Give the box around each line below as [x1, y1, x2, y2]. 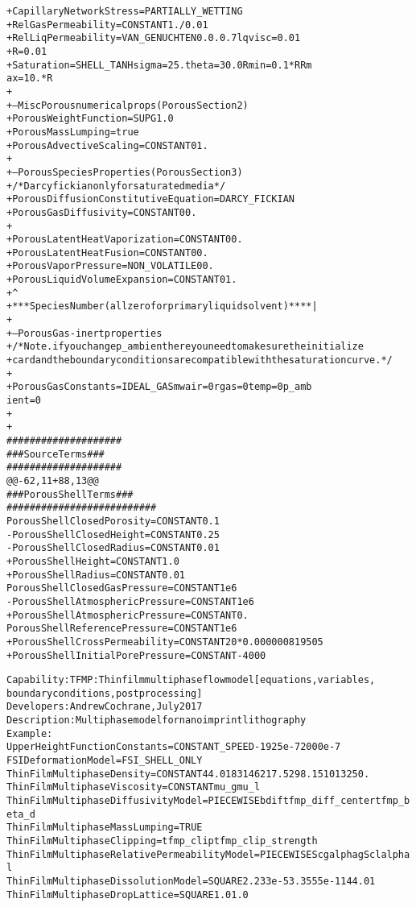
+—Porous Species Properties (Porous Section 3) [6, 166, 243, 178]
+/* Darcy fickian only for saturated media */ [6, 180, 226, 192]
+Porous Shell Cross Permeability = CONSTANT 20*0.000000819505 [6, 636, 323, 648]
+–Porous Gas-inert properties [6, 327, 163, 339]
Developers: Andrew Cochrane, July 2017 [6, 701, 203, 713]
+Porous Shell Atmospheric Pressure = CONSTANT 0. [6, 609, 249, 621]
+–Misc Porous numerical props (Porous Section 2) [6, 99, 249, 111]
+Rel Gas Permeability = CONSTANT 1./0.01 [6, 19, 208, 31]
